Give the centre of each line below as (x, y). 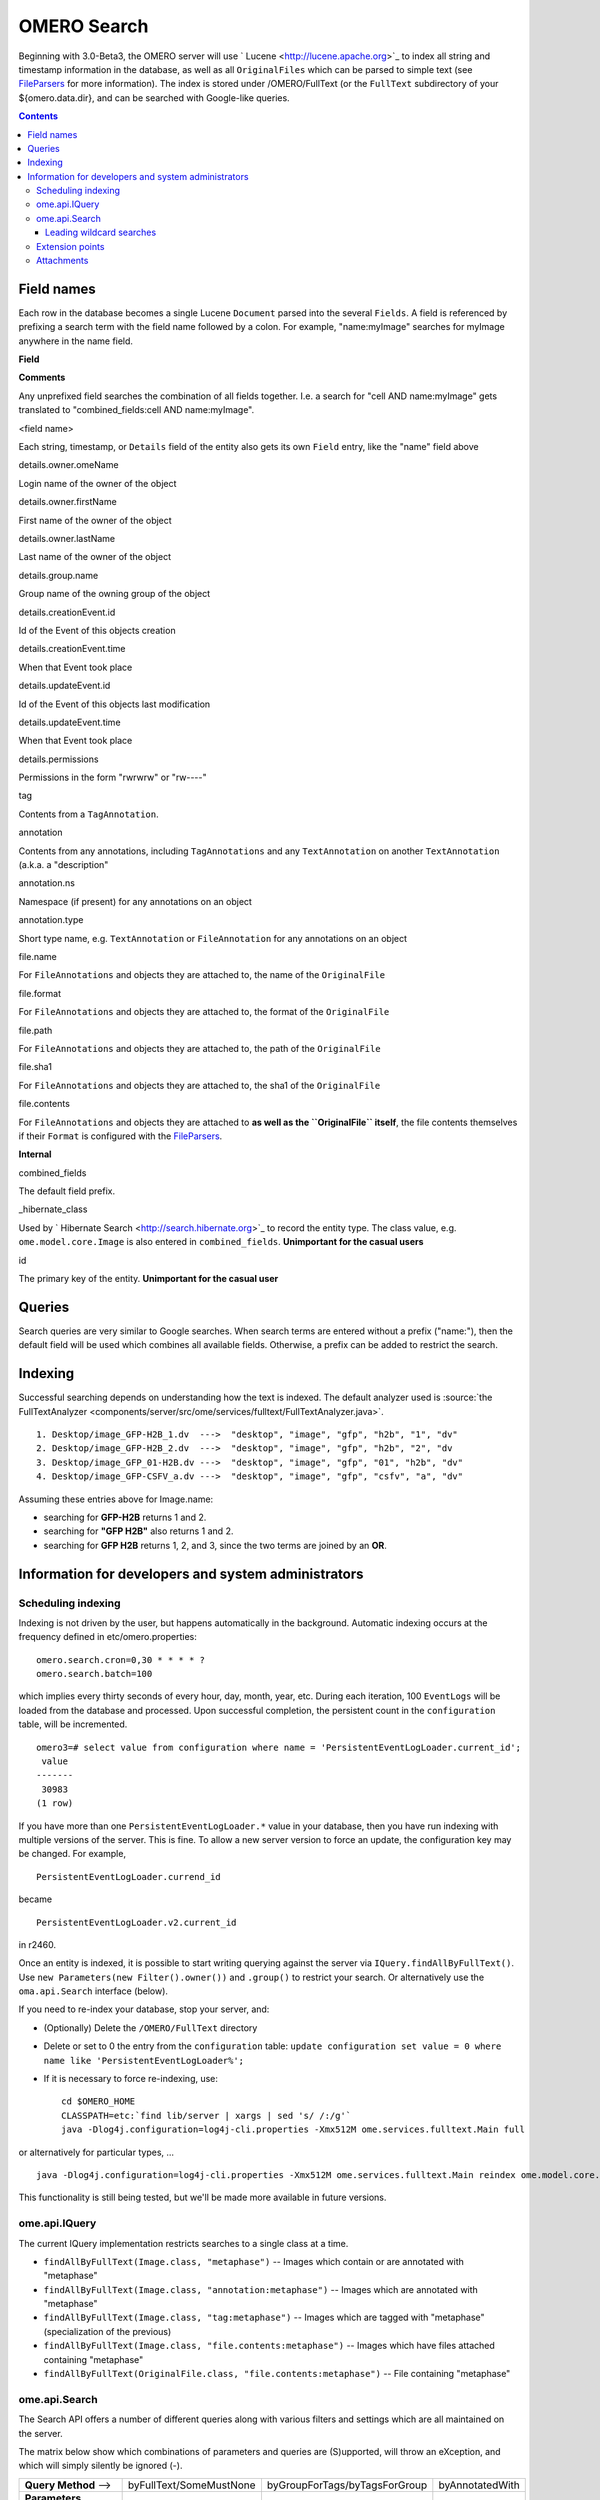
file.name (37, 956)
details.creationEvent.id (67, 612)
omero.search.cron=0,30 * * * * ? (120, 1659)
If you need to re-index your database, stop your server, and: (144, 2009)
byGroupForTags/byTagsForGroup (347, 2485)
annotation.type (51, 920)
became (35, 1899)
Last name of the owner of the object (95, 557)
